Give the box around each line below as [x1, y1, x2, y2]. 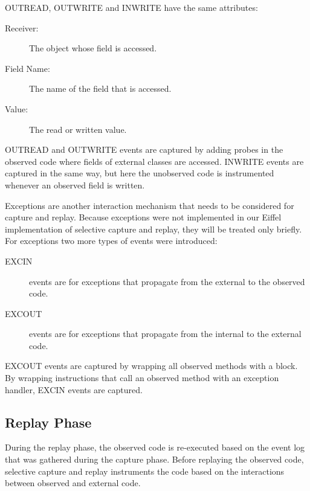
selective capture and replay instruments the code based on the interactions [5, 464, 285, 477]
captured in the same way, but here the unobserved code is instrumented [5, 167, 274, 179]
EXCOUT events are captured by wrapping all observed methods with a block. [5, 359, 298, 372]
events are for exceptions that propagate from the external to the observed [29, 275, 305, 287]
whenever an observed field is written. [5, 178, 145, 191]
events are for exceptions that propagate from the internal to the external [29, 327, 302, 340]
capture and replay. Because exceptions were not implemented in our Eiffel [5, 211, 282, 223]
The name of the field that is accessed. [29, 82, 172, 95]
